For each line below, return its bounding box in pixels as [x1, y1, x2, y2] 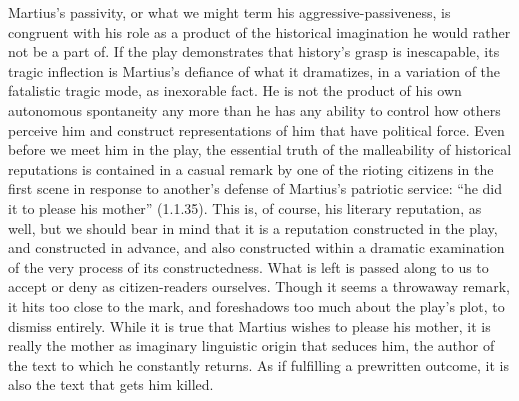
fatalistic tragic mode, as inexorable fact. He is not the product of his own [8, 80, 462, 101]
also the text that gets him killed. [8, 374, 214, 395]
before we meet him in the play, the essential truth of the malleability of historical [8, 139, 512, 160]
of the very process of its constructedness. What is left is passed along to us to [8, 256, 489, 277]
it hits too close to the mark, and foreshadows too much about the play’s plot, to [8, 295, 505, 316]
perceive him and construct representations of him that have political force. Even [8, 119, 505, 140]
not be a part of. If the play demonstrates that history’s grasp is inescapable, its [8, 41, 500, 62]
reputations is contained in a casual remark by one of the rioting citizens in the [8, 158, 494, 179]
